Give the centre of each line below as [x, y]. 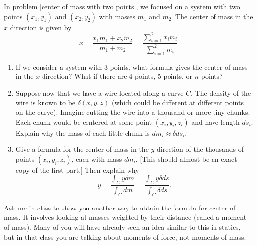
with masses [117, 16]
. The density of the [221, 92]
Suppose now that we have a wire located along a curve [100, 92]
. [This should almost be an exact [186, 158]
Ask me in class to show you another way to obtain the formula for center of [120, 207]
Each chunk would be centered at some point [84, 122]
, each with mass [97, 158]
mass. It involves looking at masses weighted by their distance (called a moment [125, 217]
